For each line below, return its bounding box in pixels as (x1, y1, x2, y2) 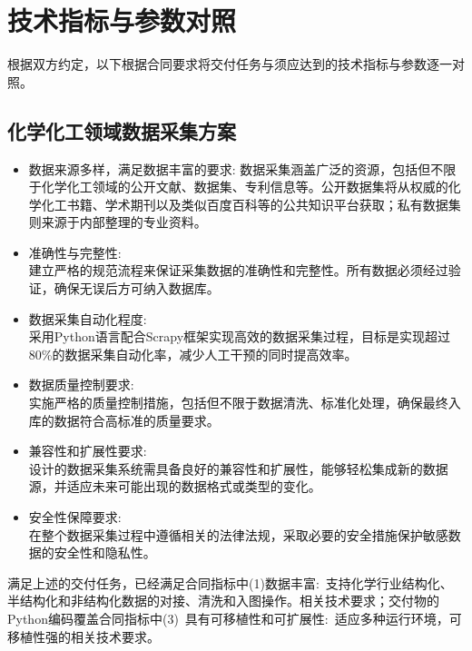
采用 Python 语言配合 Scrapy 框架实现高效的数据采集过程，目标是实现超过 (28, 327, 451, 346)
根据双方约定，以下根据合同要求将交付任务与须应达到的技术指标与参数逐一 (7, 54, 452, 74)
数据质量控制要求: (28, 375, 134, 394)
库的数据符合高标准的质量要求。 (28, 410, 220, 429)
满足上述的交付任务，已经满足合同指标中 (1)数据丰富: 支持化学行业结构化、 (7, 573, 453, 592)
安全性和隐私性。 (54, 543, 156, 562)
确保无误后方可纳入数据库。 (54, 279, 220, 298)
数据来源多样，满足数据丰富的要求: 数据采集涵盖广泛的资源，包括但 (28, 159, 431, 178)
